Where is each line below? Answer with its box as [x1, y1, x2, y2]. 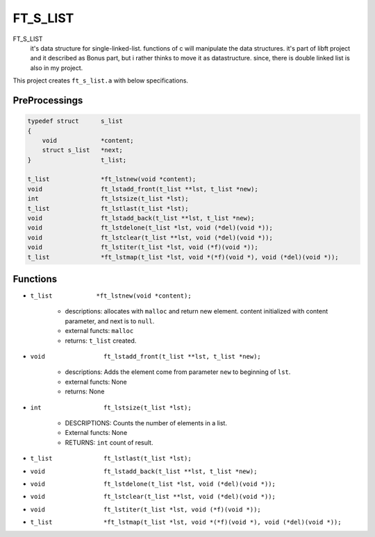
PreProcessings [12, 94, 83, 106]
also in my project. [30, 63, 83, 72]
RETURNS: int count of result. [65, 438, 153, 447]
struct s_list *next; [42, 146, 123, 154]
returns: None [65, 387, 105, 395]
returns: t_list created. [65, 336, 137, 345]
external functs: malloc [65, 327, 134, 335]
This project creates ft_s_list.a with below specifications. [12, 76, 189, 85]
